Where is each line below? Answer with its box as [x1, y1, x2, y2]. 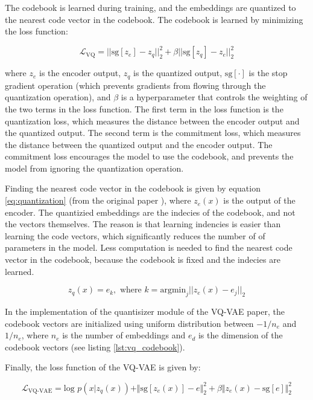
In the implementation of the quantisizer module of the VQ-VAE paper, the [5, 305, 285, 318]
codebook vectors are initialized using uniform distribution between [5, 317, 254, 329]
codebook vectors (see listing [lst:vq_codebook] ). [5, 340, 185, 353]
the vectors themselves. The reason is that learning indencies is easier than [5, 218, 281, 230]
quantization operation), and [5, 91, 111, 103]
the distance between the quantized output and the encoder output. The [5, 138, 273, 150]
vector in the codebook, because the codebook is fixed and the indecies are [5, 253, 280, 266]
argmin [160, 286, 186, 295]
